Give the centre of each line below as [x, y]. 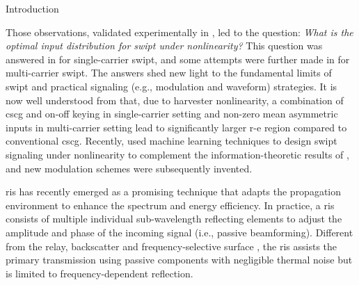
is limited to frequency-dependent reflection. [99, 273]
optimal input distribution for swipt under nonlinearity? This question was [164, 46]
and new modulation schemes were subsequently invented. [129, 168]
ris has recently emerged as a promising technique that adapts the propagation [174, 192]
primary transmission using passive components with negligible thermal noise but [179, 260]
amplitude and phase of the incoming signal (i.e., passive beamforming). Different [179, 232]
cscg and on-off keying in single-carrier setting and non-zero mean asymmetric [172, 114]
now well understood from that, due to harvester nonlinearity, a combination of [175, 100]
